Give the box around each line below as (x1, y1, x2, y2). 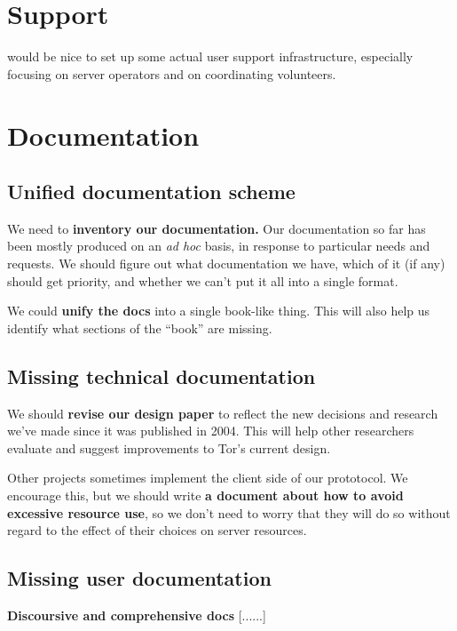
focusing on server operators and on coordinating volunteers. (7, 64, 336, 83)
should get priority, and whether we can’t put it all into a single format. (7, 271, 398, 290)
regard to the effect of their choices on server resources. (7, 521, 307, 539)
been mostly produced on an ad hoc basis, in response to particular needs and (7, 236, 430, 255)
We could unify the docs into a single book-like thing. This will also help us (7, 301, 430, 320)
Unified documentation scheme (7, 178, 295, 205)
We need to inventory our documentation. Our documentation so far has (7, 219, 426, 237)
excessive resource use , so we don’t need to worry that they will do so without (7, 503, 451, 522)
